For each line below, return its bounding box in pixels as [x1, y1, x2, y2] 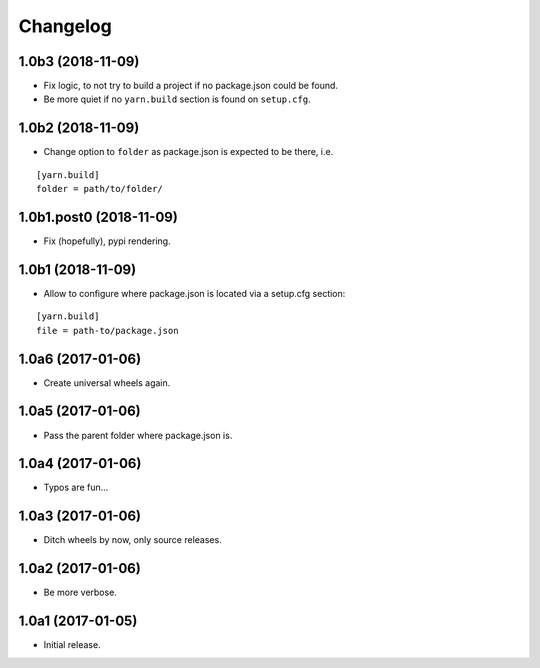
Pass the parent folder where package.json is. [43, 429, 233, 441]
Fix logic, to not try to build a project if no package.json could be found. [43, 80, 339, 92]
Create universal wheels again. [43, 376, 171, 389]
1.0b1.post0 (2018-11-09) [18, 208, 179, 225]
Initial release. [43, 639, 101, 651]
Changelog [18, 15, 112, 37]
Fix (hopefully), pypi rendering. [43, 235, 171, 247]
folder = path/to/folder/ [36, 183, 164, 195]
